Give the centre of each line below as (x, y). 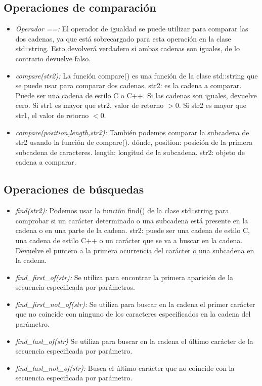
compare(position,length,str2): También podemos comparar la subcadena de (132, 132)
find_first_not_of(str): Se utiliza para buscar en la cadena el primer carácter (135, 304)
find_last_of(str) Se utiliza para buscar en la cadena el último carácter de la (134, 341)
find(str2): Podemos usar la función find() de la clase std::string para (122, 210)
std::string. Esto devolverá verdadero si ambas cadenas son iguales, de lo (127, 48)
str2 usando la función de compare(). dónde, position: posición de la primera (134, 142)
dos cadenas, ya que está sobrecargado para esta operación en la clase (123, 38)
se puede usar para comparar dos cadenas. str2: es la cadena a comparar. (128, 85)
